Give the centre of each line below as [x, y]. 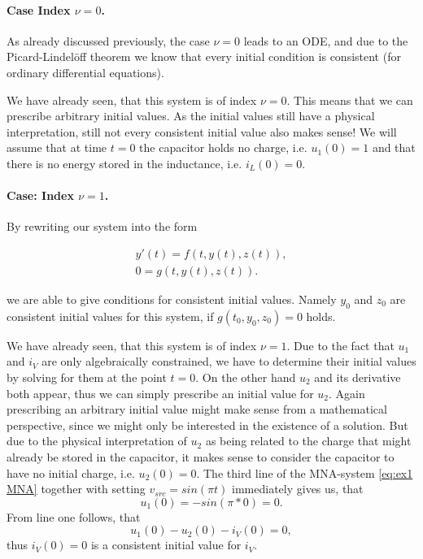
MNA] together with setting [76, 489]
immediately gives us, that [298, 489]
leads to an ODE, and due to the [326, 40]
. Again [347, 393]
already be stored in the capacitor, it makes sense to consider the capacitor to [201, 456]
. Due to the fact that [340, 345]
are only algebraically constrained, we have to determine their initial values [229, 361]
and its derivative [358, 377]
